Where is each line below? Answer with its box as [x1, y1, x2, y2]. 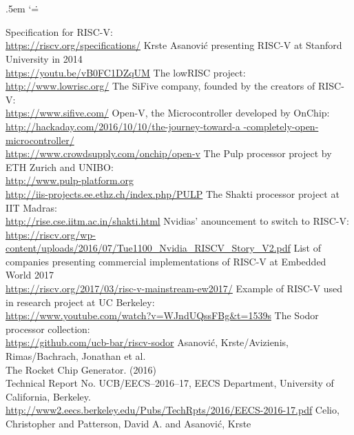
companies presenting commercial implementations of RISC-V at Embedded [6, 254, 326, 268]
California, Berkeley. [6, 389, 91, 403]
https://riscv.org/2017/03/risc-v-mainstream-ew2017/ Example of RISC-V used [6, 281, 342, 296]
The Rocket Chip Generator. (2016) [6, 362, 156, 376]
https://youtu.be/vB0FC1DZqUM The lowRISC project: [6, 65, 246, 79]
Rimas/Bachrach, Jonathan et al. [6, 349, 146, 363]
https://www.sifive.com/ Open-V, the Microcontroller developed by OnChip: [6, 105, 330, 120]
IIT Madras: [6, 200, 57, 214]
